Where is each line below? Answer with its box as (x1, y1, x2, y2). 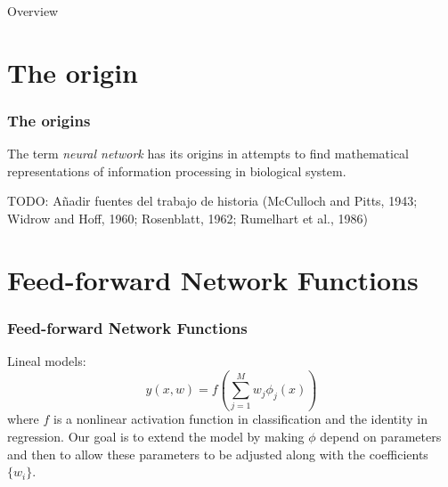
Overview (7, 2, 59, 20)
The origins (7, 109, 91, 131)
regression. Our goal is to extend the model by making (7, 427, 305, 446)
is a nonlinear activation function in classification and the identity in (53, 410, 428, 428)
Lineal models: (7, 352, 86, 370)
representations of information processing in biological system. (7, 161, 346, 180)
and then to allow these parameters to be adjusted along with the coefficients (7, 444, 428, 463)
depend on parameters (320, 427, 442, 446)
